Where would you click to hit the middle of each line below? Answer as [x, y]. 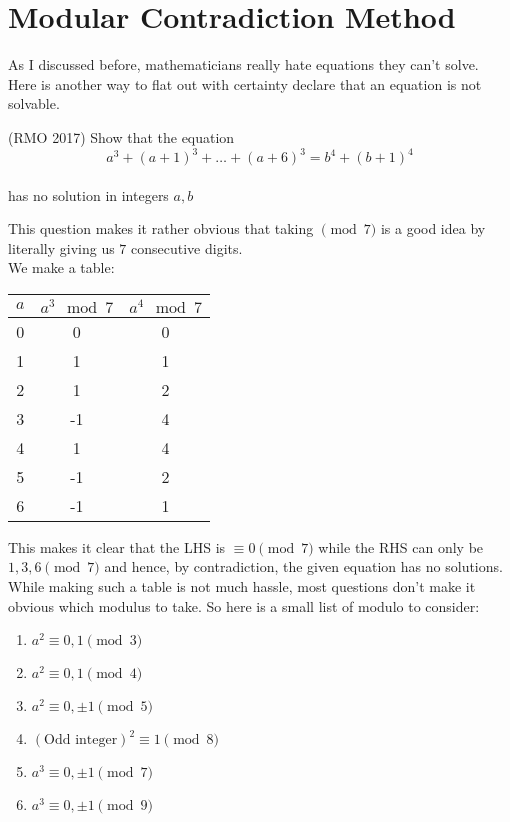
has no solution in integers [88, 194]
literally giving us [61, 247]
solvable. [34, 103]
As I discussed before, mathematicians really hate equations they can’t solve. [243, 64]
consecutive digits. [187, 247]
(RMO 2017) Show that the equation [121, 136]
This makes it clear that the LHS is [117, 546]
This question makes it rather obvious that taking [161, 228]
